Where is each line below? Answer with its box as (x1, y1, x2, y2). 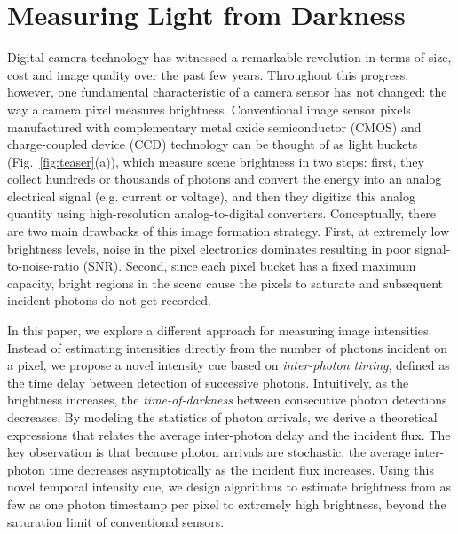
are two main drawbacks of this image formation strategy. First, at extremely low (7, 222, 450, 240)
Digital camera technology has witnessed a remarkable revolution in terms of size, (7, 48, 452, 67)
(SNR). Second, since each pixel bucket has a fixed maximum (83, 256, 416, 275)
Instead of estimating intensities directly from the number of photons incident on (7, 338, 447, 357)
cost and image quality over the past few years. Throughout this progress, (7, 65, 409, 83)
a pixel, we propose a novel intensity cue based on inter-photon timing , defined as (7, 356, 450, 374)
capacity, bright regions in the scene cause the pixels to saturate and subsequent (7, 273, 444, 292)
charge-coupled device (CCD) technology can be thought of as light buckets (7, 135, 418, 153)
